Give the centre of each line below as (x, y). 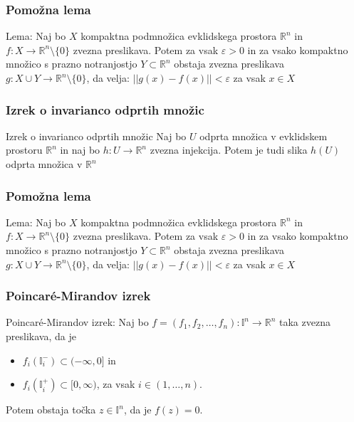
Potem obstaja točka (51, 410)
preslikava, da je (41, 336)
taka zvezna (305, 322)
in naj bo (80, 150)
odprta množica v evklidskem (264, 136)
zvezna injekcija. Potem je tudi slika (229, 150)
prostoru (24, 150)
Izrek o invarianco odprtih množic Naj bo (96, 136)
